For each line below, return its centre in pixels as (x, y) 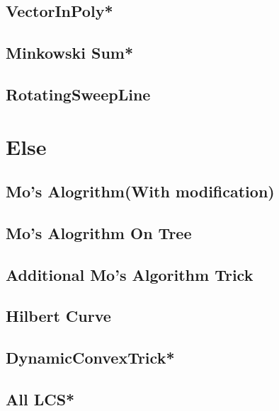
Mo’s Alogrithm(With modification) (140, 191)
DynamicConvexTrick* (90, 358)
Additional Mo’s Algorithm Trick (130, 274)
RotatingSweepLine (78, 94)
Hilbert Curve (58, 316)
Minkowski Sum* (70, 53)
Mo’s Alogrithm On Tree (99, 232)
